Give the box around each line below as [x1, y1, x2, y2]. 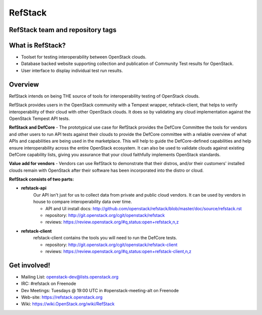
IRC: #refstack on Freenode [21, 281, 76, 286]
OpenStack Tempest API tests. [9, 116, 70, 121]
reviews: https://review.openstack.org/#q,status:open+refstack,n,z [45, 219, 179, 225]
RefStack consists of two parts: [9, 176, 74, 182]
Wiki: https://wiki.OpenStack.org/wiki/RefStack [21, 301, 115, 307]
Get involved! [9, 261, 50, 269]
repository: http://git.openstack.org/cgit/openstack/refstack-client [45, 242, 178, 248]
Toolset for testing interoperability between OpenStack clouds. [21, 54, 147, 60]
